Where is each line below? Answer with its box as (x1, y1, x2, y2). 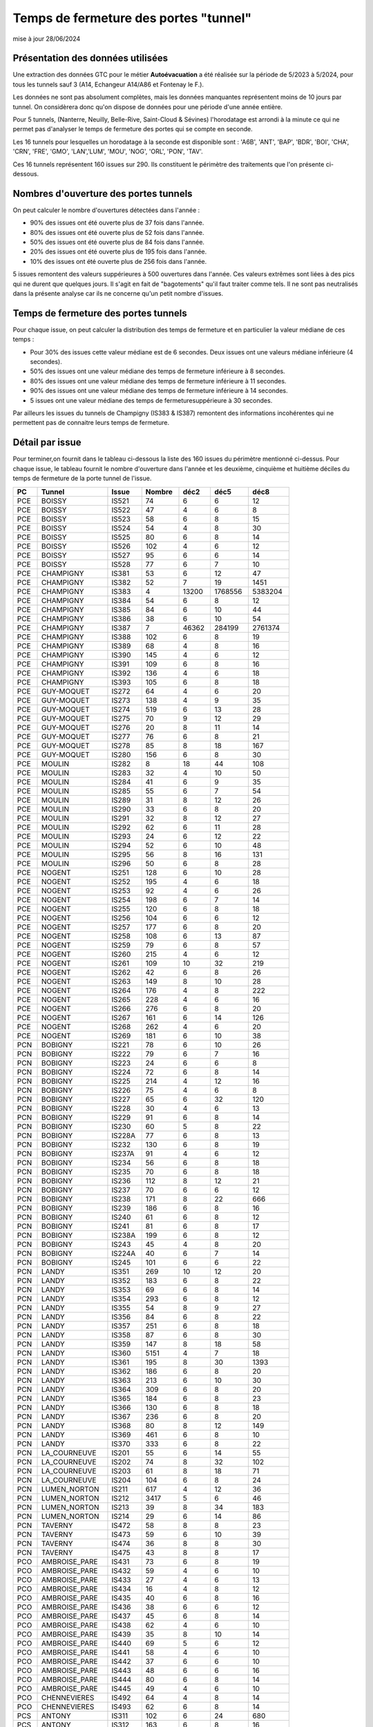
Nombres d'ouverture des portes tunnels (12, 187, 193, 200)
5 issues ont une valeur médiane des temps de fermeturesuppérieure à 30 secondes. (30, 396, 273, 404)
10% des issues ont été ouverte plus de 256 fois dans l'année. (30, 257, 207, 265)
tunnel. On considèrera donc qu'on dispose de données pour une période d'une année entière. (12, 102, 283, 111)
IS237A (111, 1149, 135, 1158)
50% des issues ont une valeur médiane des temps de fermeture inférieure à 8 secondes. (30, 367, 286, 376)
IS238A (111, 1230, 136, 1240)
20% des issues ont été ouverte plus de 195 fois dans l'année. (30, 247, 207, 256)
